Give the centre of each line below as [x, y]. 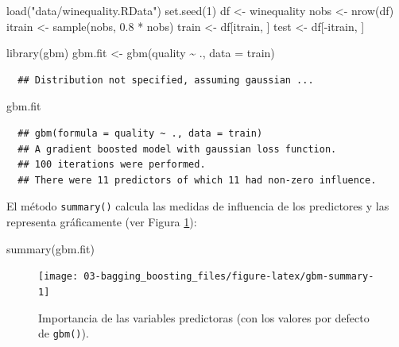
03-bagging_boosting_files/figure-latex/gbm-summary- [229, 277]
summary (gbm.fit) [50, 248]
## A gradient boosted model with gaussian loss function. [177, 149]
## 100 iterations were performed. [112, 165]
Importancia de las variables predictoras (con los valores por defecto [204, 317]
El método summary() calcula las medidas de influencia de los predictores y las [198, 206]
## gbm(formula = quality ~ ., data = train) [140, 133]
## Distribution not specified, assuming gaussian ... [166, 80]
